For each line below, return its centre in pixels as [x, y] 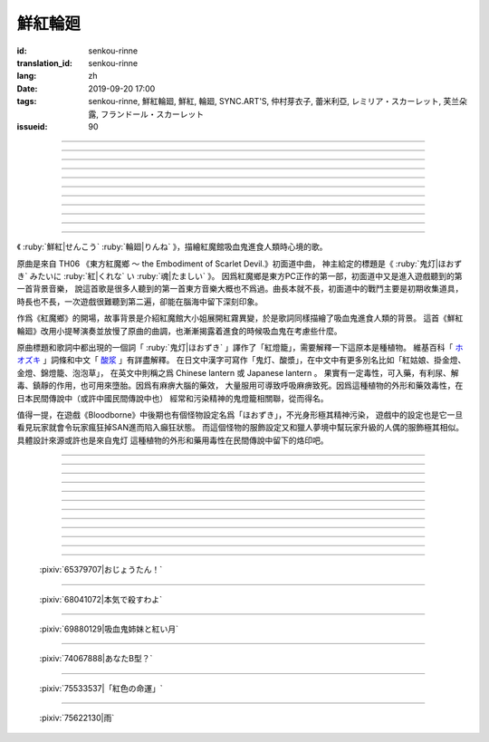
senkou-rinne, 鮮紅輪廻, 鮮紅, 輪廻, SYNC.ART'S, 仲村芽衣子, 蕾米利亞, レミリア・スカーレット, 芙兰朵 [278, 101]
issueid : [32, 126]
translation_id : [44, 63]
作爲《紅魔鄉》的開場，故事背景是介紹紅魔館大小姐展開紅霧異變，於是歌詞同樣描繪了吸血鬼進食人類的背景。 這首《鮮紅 [240, 318]
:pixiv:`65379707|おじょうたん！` [101, 570]
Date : [27, 88]
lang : [27, 76]
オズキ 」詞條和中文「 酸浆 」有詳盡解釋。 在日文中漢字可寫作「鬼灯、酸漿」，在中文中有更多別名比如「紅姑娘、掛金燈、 [241, 360]
